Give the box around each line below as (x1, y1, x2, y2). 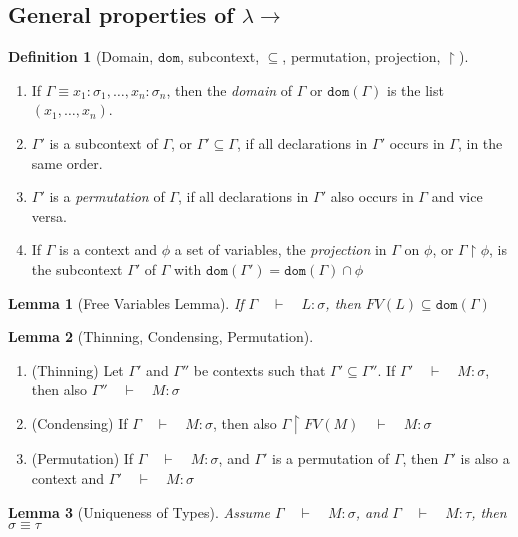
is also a (460, 448, 510, 469)
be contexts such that (193, 359, 326, 380)
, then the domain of (166, 79, 293, 100)
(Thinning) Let (31, 359, 124, 380)
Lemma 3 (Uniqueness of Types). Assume (8, 501, 271, 522)
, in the (457, 132, 503, 153)
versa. (31, 205, 67, 226)
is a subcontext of (49, 132, 158, 153)
